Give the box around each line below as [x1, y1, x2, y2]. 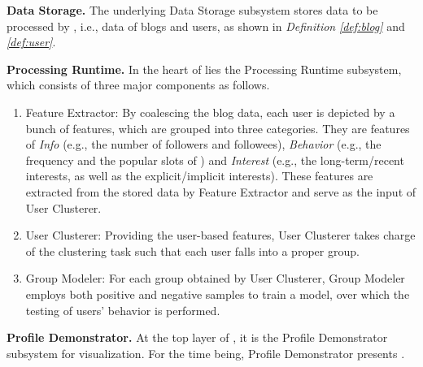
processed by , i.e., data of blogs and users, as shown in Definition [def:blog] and [7, 17, 405, 34]
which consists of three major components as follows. [7, 76, 270, 93]
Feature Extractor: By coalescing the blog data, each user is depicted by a [25, 103, 395, 120]
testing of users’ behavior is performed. [25, 301, 220, 318]
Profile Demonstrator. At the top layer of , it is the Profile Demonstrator [7, 329, 388, 346]
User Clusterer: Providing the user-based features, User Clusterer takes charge [25, 227, 416, 244]
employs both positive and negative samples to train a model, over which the [25, 285, 410, 302]
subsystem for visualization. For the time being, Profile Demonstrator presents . [7, 344, 405, 361]
